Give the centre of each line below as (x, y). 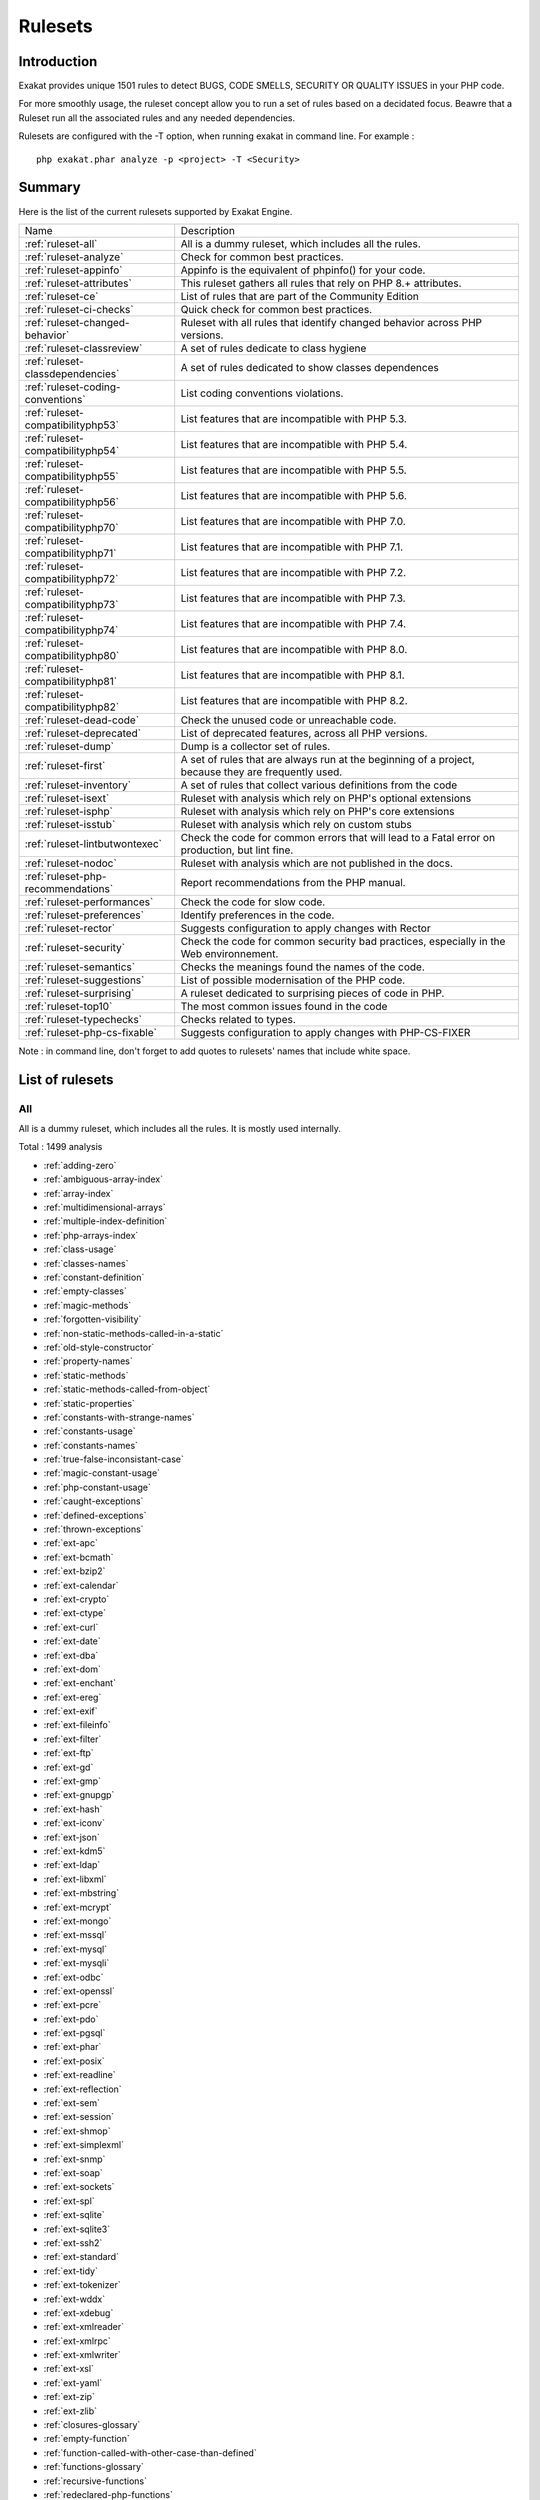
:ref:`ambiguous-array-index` (103, 1179)
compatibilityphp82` (72, 707)
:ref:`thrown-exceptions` (93, 1529)
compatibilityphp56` (72, 502)
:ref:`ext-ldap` (72, 1865)
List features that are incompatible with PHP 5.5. (293, 470)
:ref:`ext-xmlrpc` (77, 2341)
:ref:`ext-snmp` (74, 2159)
